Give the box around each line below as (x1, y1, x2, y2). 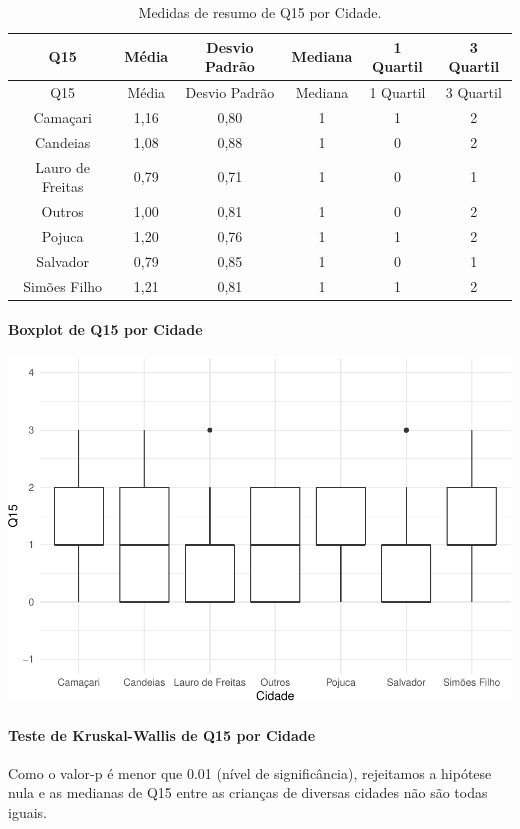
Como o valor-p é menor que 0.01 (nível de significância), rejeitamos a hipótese (8, 762, 492, 783)
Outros (41, 201, 84, 221)
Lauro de (35, 156, 90, 177)
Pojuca (41, 225, 84, 246)
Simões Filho (23, 275, 103, 296)
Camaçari (33, 106, 92, 127)
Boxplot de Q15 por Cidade (8, 319, 203, 340)
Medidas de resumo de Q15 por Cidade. (138, 2, 382, 22)
